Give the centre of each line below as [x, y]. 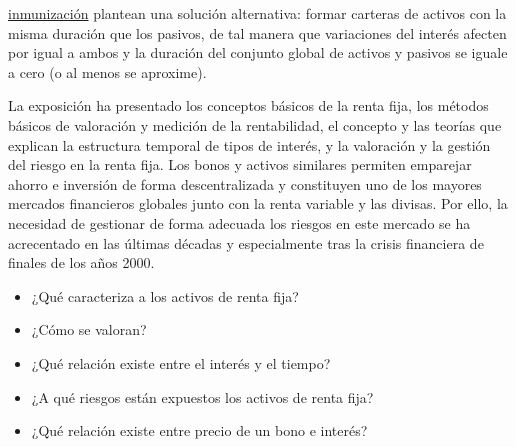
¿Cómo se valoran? [89, 329]
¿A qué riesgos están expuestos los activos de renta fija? [202, 396]
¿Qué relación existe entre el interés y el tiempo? [181, 362]
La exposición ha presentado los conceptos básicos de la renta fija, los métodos [248, 105]
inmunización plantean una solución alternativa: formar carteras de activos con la [257, 13]
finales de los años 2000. [81, 262]
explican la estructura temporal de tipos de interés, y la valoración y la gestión [249, 144]
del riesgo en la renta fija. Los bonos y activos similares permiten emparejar [240, 164]
